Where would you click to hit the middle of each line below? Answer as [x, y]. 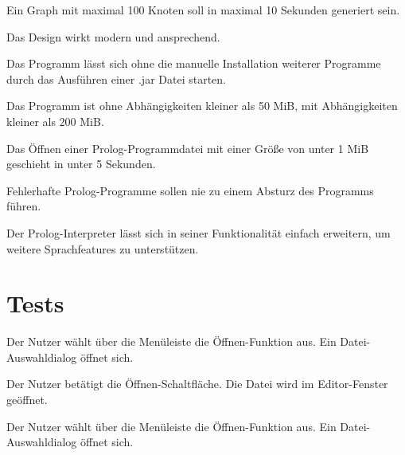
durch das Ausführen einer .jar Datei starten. [116, 78]
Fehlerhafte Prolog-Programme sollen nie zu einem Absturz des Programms [190, 190]
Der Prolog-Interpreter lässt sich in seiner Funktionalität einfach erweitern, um [199, 232]
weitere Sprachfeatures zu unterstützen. [103, 248]
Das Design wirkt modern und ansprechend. [113, 36]
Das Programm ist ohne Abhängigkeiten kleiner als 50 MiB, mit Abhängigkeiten [202, 106]
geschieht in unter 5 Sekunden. [81, 164]
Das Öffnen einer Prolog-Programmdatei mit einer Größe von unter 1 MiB [188, 148]
